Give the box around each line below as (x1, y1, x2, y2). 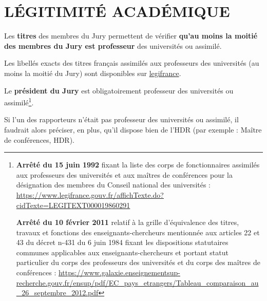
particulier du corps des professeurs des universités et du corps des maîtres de (16, 257, 260, 268)
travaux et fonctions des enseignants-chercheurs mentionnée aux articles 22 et (16, 227, 260, 237)
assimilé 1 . (4, 96, 34, 107)
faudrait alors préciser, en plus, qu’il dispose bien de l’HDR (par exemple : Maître (4, 124, 262, 135)
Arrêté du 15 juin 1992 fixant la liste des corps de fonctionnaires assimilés (16, 159, 260, 170)
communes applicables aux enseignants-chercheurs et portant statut (16, 247, 228, 257)
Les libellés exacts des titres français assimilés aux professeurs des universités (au (4, 58, 259, 68)
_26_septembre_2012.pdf (16, 287, 99, 298)
